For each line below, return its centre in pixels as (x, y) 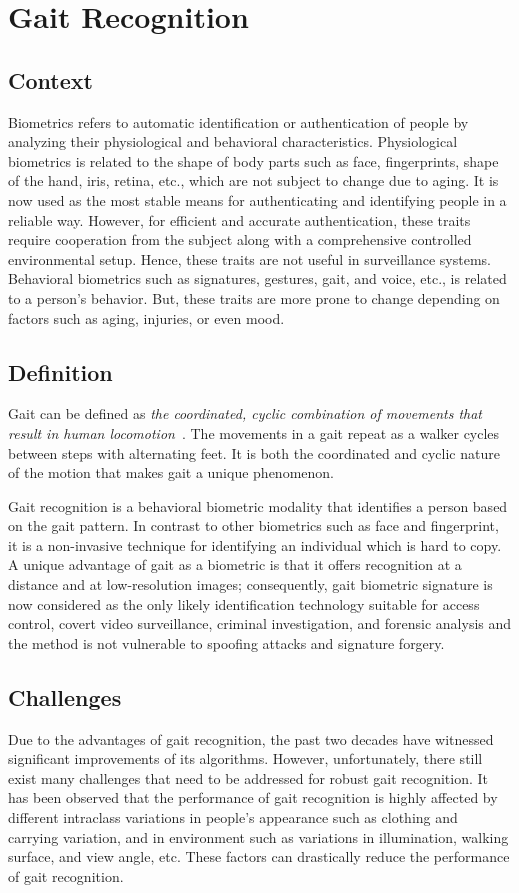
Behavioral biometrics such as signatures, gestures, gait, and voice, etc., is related (257, 278)
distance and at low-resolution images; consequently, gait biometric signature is (250, 584)
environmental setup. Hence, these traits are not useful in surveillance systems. (249, 258)
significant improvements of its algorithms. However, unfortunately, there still (245, 758)
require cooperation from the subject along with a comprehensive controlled (240, 239)
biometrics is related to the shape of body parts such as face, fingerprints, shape (253, 160)
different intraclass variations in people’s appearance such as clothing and (233, 817)
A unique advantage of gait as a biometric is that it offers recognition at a (235, 564)
